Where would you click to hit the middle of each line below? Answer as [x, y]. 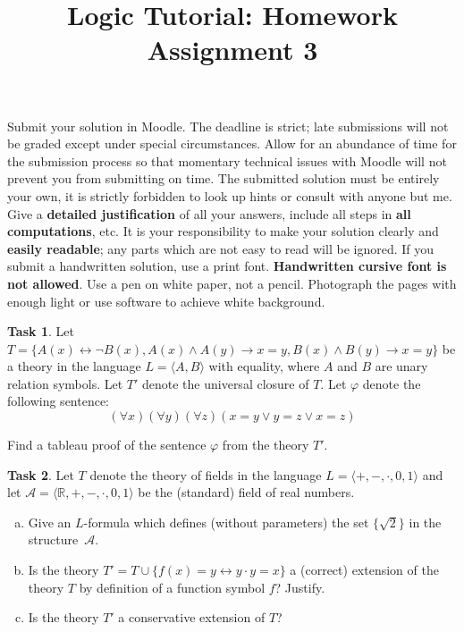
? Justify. [300, 587]
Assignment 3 [232, 50]
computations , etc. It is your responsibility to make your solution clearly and [223, 231]
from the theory [266, 445]
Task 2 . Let [41, 474]
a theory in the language [74, 366]
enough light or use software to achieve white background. [166, 301]
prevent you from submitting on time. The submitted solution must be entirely [224, 178]
